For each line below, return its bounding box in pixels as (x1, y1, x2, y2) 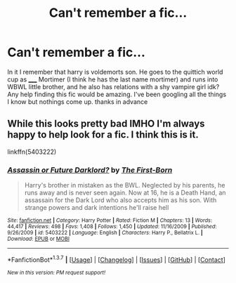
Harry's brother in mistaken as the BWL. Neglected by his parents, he (24, 181, 225, 190)
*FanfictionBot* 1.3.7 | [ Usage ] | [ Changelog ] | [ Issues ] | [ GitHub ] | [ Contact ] (7, 254, 226, 264)
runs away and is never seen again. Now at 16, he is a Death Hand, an (24, 188, 226, 197)
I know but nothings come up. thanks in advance (7, 97, 148, 106)
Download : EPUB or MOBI (7, 235, 70, 243)
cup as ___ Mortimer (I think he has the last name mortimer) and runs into (7, 75, 218, 84)
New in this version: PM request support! (7, 269, 106, 276)
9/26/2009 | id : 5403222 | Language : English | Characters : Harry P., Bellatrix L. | (7, 230, 204, 237)
